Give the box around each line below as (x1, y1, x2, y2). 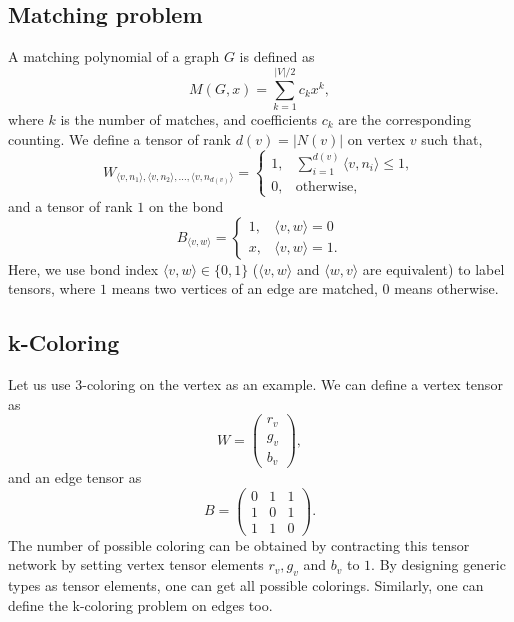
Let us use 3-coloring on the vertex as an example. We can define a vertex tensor (8, 373, 503, 394)
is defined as (239, 46, 315, 67)
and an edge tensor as (8, 467, 142, 488)
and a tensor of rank (8, 195, 133, 216)
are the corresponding (338, 108, 472, 129)
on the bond (148, 195, 224, 216)
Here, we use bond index (8, 258, 159, 279)
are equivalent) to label (362, 258, 505, 279)
